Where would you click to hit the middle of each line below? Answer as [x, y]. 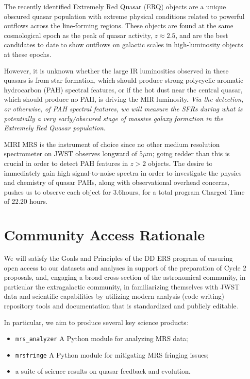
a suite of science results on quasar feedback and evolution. [103, 371]
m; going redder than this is [188, 153]
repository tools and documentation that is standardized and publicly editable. [121, 305]
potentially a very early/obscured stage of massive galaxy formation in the [114, 118]
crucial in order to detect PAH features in [66, 163]
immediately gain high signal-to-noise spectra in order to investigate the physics [123, 172]
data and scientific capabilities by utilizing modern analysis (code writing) [114, 296]
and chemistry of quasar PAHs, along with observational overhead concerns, [117, 182]
